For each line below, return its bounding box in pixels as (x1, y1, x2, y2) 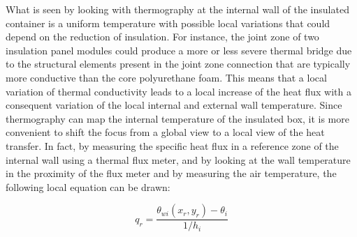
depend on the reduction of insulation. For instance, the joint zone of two (6, 29, 319, 44)
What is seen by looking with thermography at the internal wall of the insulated (6, 2, 349, 16)
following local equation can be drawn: (6, 179, 170, 194)
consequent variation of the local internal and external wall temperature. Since (6, 98, 342, 112)
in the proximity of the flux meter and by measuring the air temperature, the (6, 166, 337, 181)
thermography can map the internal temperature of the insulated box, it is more (6, 111, 349, 125)
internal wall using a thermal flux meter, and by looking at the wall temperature (6, 152, 351, 167)
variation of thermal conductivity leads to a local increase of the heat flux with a (6, 84, 351, 98)
